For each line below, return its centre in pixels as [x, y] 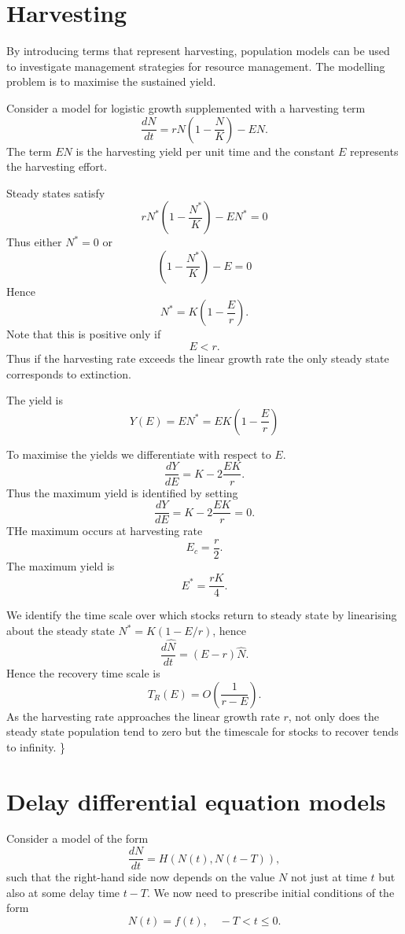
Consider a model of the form [77, 838]
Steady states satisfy [56, 192]
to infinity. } [36, 746]
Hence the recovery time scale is [83, 672]
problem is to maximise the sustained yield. [111, 81]
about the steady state [61, 631]
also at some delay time [63, 892]
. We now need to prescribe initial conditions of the [271, 892]
